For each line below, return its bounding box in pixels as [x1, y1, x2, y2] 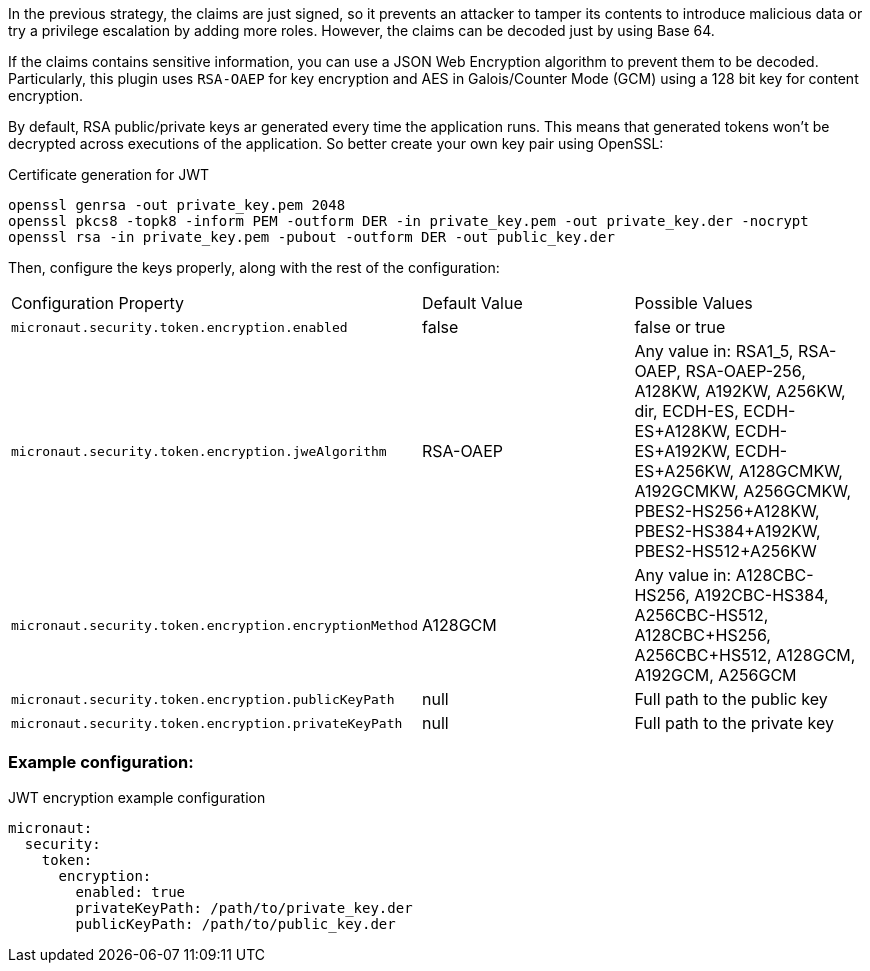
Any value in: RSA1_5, [634, 341, 794, 361]
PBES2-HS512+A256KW [634, 541, 817, 561]
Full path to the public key [634, 689, 828, 709]
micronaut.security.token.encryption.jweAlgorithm [11, 443, 387, 459]
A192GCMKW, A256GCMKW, [634, 481, 852, 501]
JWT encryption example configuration [8, 788, 266, 806]
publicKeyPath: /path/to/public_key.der [75, 915, 396, 932]
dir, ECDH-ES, [634, 401, 739, 421]
